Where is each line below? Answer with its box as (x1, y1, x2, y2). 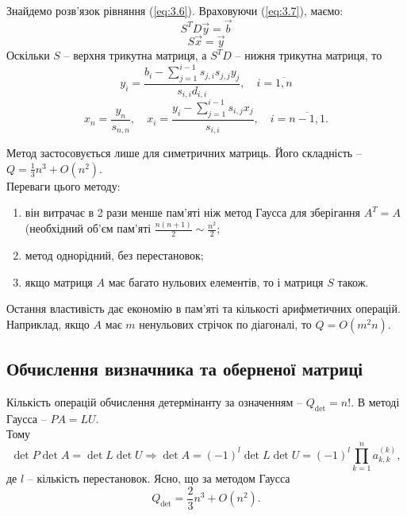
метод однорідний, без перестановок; (25, 247, 204, 264)
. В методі (351, 394, 400, 410)
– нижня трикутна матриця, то (235, 47, 382, 64)
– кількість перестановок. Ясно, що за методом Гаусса (27, 470, 290, 487)
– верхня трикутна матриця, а (63, 47, 207, 64)
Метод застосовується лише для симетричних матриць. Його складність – (6, 144, 362, 161)
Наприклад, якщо (6, 315, 90, 332)
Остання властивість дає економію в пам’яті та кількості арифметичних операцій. (6, 300, 401, 317)
